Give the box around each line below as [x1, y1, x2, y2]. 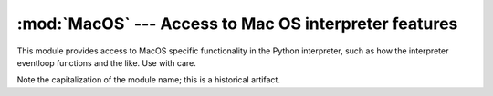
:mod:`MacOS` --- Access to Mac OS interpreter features [16, 14, 458, 34]
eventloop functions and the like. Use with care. [16, 57, 196, 68]
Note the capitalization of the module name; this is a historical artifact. [16, 74, 280, 85]
